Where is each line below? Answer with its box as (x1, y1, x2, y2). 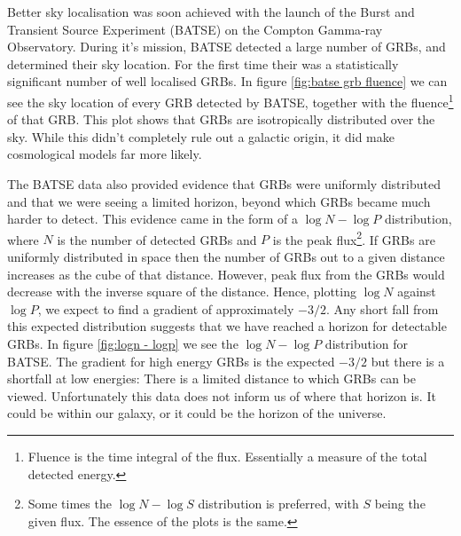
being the (374, 494, 426, 513)
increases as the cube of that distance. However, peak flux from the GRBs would (7, 264, 445, 283)
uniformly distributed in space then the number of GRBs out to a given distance (7, 248, 445, 266)
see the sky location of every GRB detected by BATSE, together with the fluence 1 (7, 90, 454, 111)
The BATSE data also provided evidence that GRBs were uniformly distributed (7, 175, 441, 193)
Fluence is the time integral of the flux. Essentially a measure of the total (27, 446, 427, 465)
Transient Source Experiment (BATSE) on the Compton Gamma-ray (7, 20, 383, 38)
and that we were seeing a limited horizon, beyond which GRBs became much (7, 192, 431, 210)
